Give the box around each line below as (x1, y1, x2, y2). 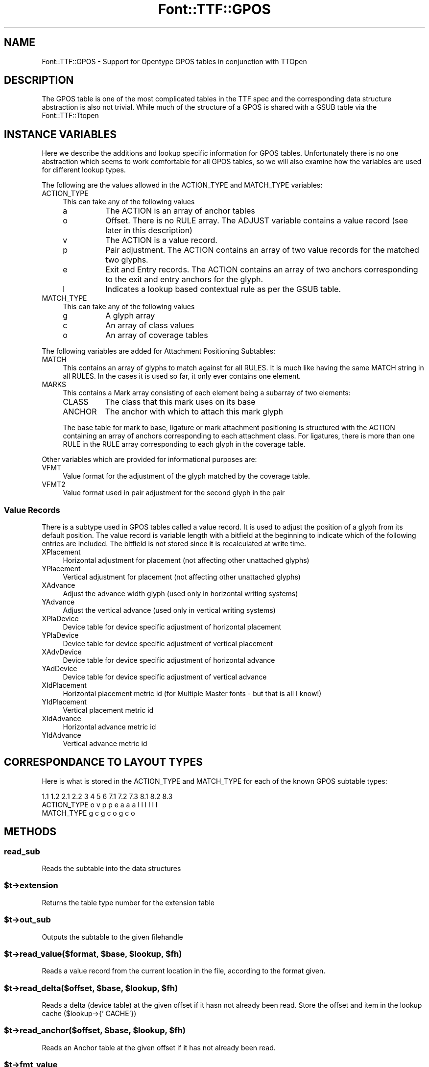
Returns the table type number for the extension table (42, 898, 214, 907)
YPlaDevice (42, 631, 79, 640)
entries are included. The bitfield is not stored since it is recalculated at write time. (42, 539, 306, 548)
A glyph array (105, 311, 155, 321)
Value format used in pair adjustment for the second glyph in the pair (63, 488, 285, 497)
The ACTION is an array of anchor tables (105, 206, 255, 216)
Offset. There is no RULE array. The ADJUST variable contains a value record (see (105, 216, 408, 226)
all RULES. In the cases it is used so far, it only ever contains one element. (63, 372, 301, 381)
